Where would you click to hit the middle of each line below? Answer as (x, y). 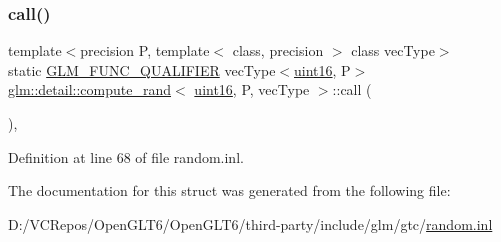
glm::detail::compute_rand (90, 89)
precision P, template (145, 50)
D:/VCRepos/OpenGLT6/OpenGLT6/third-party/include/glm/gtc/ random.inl (250, 223)
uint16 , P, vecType (252, 89)
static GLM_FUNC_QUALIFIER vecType (142, 69)
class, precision (278, 50)
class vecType (393, 50)
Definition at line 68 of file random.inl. (126, 156)
